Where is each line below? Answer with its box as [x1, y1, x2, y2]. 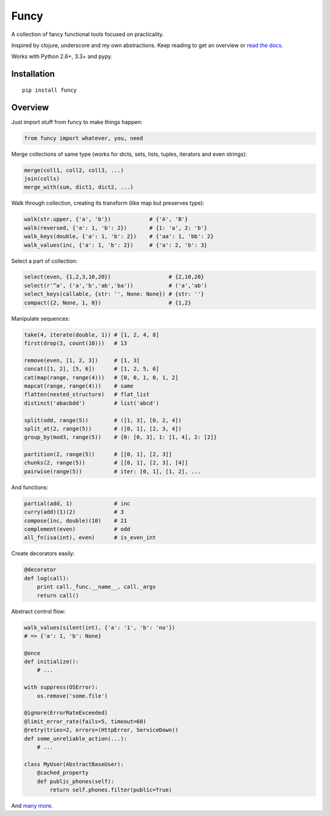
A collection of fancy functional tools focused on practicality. [11, 31, 164, 38]
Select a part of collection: [11, 257, 78, 264]
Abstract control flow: [11, 608, 66, 615]
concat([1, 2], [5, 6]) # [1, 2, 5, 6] [24, 365, 160, 373]
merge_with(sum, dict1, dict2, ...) [24, 184, 134, 191]
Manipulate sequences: [11, 315, 70, 322]
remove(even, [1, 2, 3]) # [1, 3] [24, 357, 140, 363]
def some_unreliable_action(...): [24, 735, 127, 742]
